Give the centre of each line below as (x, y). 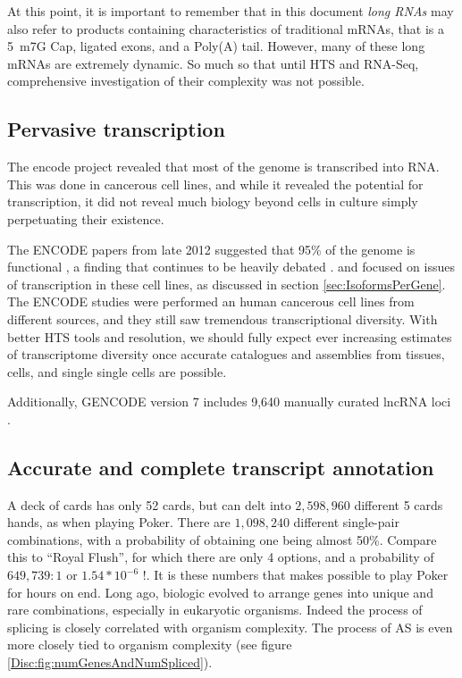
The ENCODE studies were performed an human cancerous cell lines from (211, 301)
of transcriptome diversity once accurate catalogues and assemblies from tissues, (226, 354)
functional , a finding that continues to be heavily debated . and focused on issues (231, 267)
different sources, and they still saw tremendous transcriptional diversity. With (223, 318)
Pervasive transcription (116, 129)
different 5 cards (399, 504)
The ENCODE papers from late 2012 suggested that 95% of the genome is (211, 249)
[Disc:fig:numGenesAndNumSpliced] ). (110, 662)
